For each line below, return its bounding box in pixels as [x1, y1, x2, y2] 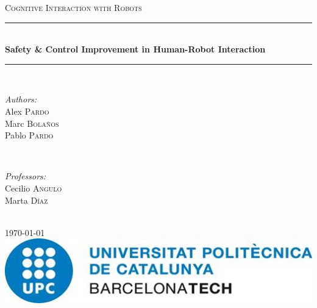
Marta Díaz [5, 193, 48, 206]
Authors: [5, 93, 37, 106]
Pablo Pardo [5, 129, 54, 141]
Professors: [5, 170, 46, 182]
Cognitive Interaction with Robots [5, 1, 142, 13]
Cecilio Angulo [5, 181, 62, 194]
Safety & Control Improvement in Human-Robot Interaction [5, 43, 266, 56]
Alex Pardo [5, 104, 49, 117]
